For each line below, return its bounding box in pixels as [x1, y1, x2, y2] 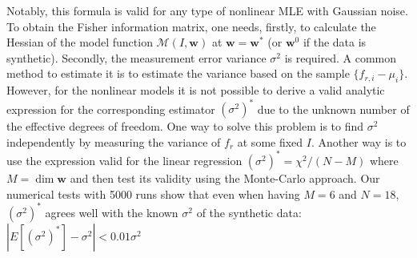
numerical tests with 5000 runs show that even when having [6, 185, 300, 202]
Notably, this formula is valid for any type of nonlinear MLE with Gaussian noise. [6, 2, 408, 18]
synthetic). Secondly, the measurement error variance [6, 49, 267, 66]
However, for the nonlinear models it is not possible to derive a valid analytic [6, 82, 385, 99]
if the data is [303, 34, 367, 50]
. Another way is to [311, 133, 407, 150]
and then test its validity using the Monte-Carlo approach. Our [70, 169, 380, 186]
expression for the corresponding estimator [6, 100, 215, 117]
